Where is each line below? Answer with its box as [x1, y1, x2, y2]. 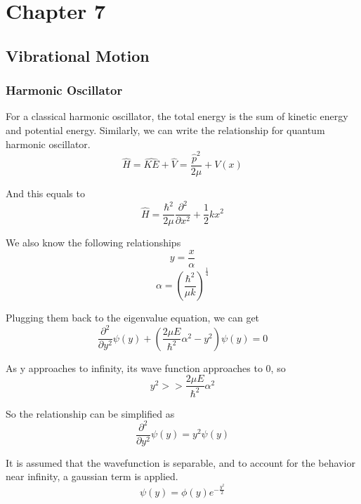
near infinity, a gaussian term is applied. [6, 469, 178, 484]
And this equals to [6, 185, 85, 200]
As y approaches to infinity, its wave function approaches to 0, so [6, 360, 286, 375]
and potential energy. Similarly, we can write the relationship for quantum [6, 122, 325, 137]
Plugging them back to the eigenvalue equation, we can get [6, 310, 260, 325]
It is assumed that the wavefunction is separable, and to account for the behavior [6, 455, 355, 470]
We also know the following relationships [6, 235, 181, 250]
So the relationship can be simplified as [6, 406, 175, 420]
